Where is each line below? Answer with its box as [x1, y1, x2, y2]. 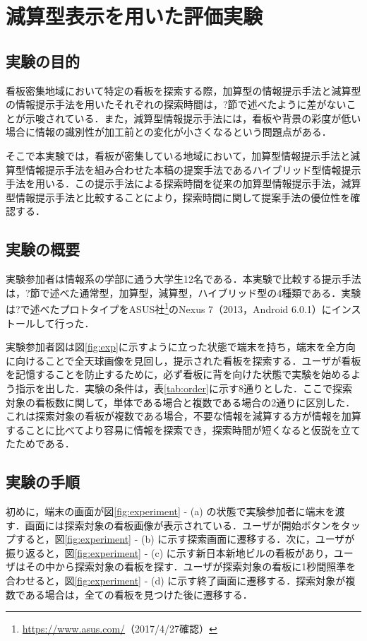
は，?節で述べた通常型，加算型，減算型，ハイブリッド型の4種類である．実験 [6, 285, 361, 300]
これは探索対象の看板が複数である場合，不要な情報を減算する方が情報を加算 [6, 408, 361, 423]
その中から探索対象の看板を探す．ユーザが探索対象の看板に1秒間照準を [25, 559, 356, 574]
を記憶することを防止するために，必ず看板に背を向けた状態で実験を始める [6, 367, 351, 382]
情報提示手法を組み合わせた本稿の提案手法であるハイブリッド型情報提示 [25, 162, 361, 177]
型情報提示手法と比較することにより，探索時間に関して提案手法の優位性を [6, 189, 351, 204]
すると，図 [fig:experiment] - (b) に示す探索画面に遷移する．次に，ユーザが [15, 531, 355, 546]
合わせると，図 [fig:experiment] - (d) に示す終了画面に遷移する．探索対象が [6, 573, 346, 588]
